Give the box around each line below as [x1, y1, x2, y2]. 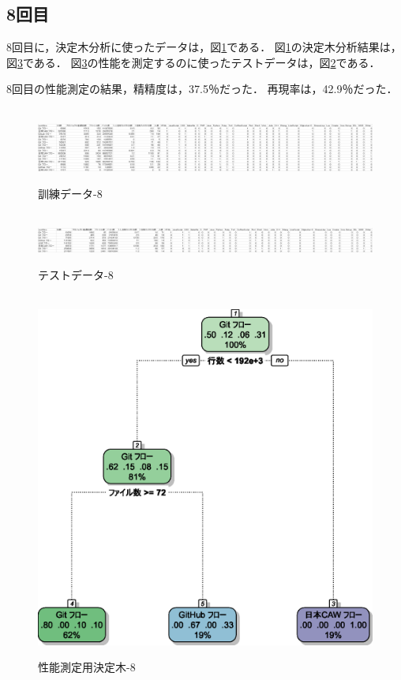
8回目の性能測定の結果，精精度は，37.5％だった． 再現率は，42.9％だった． [6, 80, 398, 97]
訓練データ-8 [38, 185, 103, 201]
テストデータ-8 [38, 266, 114, 282]
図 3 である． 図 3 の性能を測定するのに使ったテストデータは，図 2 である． [6, 54, 380, 70]
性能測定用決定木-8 [38, 659, 136, 675]
